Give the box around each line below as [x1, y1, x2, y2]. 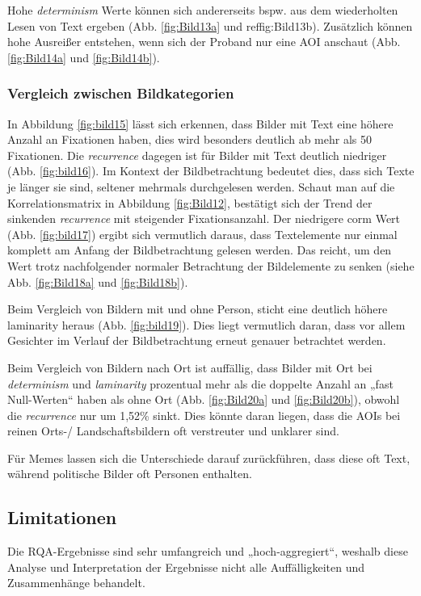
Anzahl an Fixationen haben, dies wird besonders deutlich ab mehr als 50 [7, 131, 372, 148]
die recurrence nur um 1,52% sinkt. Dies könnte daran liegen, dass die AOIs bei [7, 406, 401, 423]
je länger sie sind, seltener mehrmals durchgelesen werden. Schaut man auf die [7, 178, 395, 195]
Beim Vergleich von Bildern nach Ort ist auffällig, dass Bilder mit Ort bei [7, 359, 373, 376]
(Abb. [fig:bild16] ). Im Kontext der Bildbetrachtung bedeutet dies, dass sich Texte [7, 162, 415, 179]
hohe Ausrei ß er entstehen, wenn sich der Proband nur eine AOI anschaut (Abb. [7, 33, 401, 50]
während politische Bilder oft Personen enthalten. [7, 465, 252, 482]
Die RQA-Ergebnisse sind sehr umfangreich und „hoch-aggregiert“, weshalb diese [7, 543, 408, 560]
